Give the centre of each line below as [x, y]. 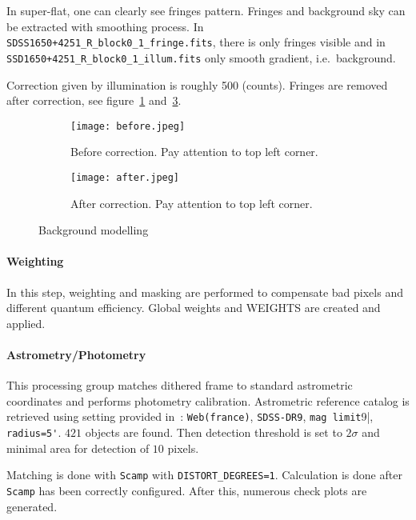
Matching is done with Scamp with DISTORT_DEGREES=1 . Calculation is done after [204, 475]
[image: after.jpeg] [125, 177]
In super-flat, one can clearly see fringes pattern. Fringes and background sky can [206, 10]
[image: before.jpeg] [128, 126]
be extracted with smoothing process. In [105, 26]
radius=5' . [34, 432]
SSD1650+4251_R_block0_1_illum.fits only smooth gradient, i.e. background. [201, 57]
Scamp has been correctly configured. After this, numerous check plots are [187, 490]
